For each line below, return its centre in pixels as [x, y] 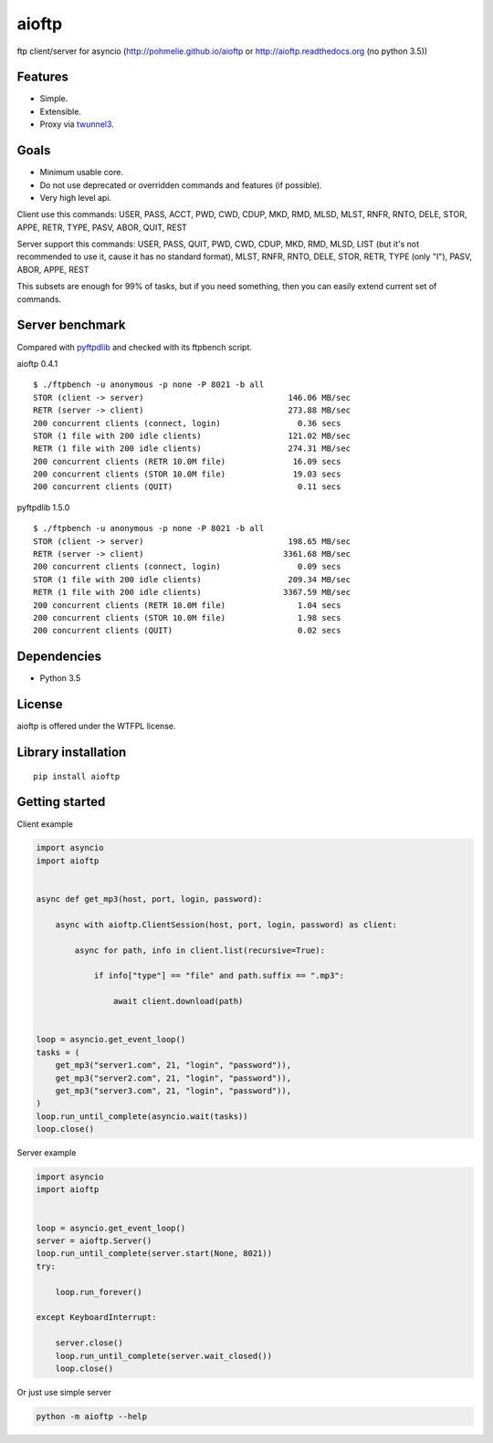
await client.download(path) [178, 1001]
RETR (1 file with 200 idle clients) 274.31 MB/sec [192, 449]
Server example [47, 1153]
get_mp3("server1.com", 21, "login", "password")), [173, 1065]
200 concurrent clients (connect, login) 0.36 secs [187, 423]
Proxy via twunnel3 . [77, 124]
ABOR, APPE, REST [53, 269]
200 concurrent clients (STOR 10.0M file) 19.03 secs [187, 474]
